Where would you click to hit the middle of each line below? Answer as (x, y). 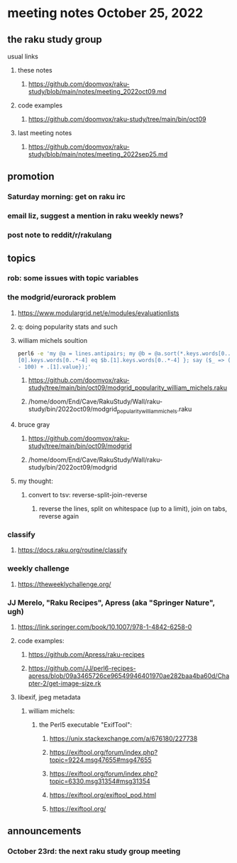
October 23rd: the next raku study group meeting (94, 852)
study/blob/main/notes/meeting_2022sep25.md (98, 154)
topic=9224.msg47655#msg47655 (100, 760)
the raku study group (55, 39)
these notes (35, 70)
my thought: (35, 481)
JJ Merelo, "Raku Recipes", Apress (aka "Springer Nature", (111, 603)
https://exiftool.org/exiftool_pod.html (103, 795)
